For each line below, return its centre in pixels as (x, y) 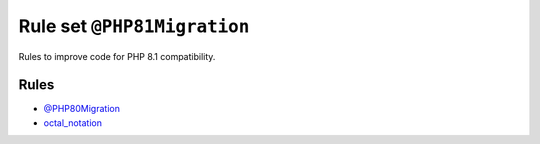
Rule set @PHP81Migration (134, 26)
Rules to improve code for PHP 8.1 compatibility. (117, 56)
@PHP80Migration (81, 109)
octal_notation (72, 122)
